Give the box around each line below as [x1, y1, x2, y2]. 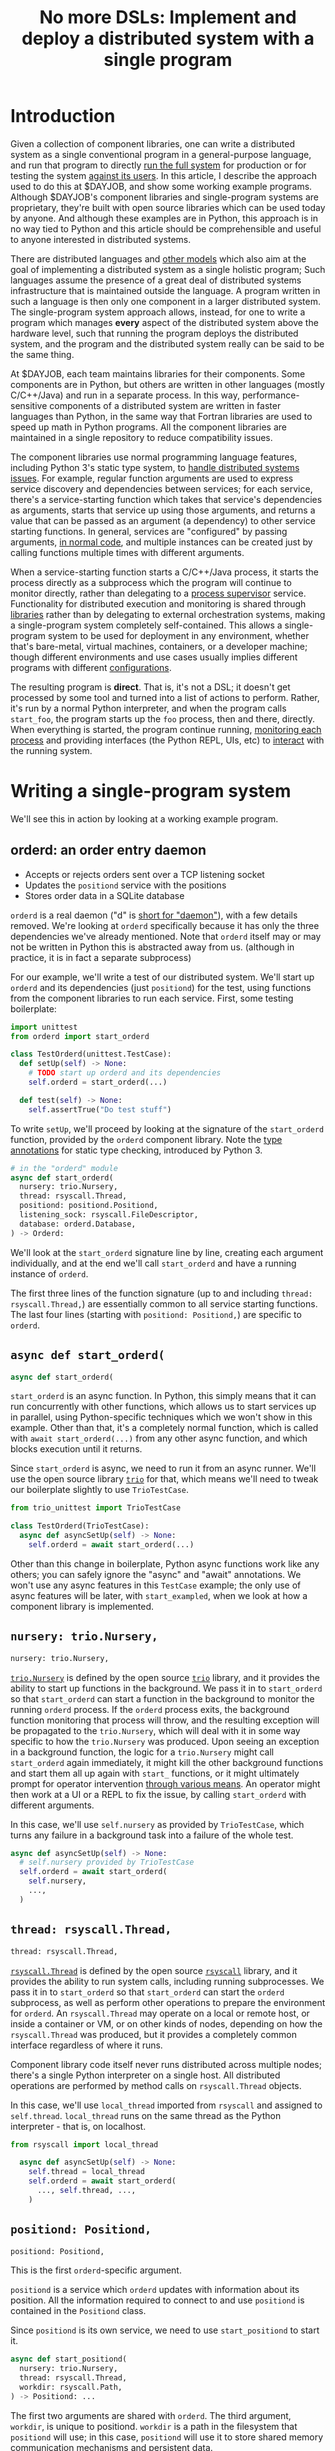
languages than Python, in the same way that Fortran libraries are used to [10, 410, 313, 422]
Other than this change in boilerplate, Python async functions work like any [10, 1557, 320, 1570]
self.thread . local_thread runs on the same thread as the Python [10, 2109, 282, 2121]
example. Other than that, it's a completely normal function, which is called [10, 1422, 319, 1434]
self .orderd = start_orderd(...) [28, 1077, 168, 1088]
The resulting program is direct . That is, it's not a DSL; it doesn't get [10, 681, 291, 693]
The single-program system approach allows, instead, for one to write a [10, 306, 306, 318]
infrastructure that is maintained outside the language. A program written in [10, 284, 321, 296]
